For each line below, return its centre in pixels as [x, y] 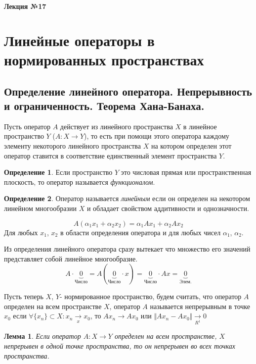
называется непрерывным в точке [200, 306]
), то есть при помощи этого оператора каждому [157, 136]
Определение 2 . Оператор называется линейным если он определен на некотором [127, 198]
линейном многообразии [41, 208]
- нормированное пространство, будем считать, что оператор [150, 296]
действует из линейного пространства [116, 126]
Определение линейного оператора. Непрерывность [128, 91]
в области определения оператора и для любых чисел [140, 232]
